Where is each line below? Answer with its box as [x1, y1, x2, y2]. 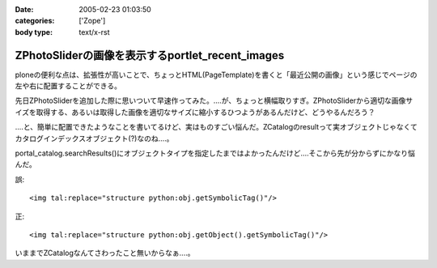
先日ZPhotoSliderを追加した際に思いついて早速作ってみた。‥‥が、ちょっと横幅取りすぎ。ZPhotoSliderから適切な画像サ [15, 96, 414, 105]
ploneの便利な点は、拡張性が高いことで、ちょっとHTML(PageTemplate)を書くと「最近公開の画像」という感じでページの [15, 70, 418, 79]
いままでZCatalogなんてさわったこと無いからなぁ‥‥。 [15, 248, 195, 258]
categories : [15, 16, 55, 26]
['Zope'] [78, 16, 106, 26]
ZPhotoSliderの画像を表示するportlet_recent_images [15, 49, 285, 62]
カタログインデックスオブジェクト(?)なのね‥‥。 [15, 134, 174, 143]
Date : [15, 5, 34, 14]
